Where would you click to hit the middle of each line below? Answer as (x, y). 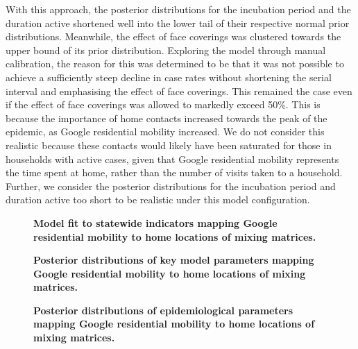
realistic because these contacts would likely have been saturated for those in (169, 145)
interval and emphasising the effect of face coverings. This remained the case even (179, 91)
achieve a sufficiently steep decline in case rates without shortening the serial (169, 77)
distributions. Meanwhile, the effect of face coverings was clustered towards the (173, 36)
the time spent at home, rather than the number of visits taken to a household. (174, 172)
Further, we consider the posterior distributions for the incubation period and (171, 186)
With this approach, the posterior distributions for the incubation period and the (178, 9)
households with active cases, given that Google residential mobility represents (172, 159)
